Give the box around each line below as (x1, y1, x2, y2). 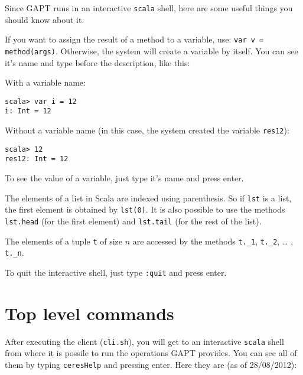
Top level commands (5, 301, 174, 325)
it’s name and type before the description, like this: (5, 56, 190, 69)
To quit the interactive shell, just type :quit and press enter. (5, 266, 227, 278)
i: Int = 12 (5, 107, 51, 116)
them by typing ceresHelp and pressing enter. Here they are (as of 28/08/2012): (5, 358, 297, 370)
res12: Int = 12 (5, 155, 69, 164)
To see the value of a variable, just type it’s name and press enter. (5, 172, 244, 184)
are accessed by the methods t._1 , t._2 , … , (132, 234, 293, 247)
